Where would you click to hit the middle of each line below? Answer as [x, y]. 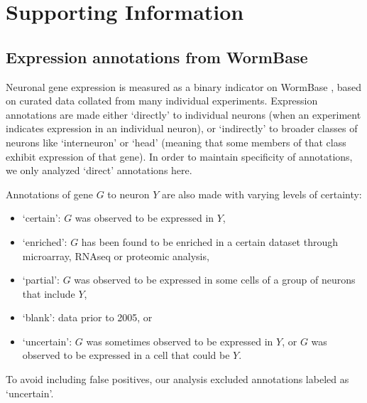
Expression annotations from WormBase [157, 57]
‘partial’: [41, 280]
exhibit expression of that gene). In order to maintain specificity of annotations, [179, 156]
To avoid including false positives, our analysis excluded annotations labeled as [177, 379]
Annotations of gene [49, 194]
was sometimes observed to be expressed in [180, 341]
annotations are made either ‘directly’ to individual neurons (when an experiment [183, 114]
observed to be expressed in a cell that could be [126, 355]
